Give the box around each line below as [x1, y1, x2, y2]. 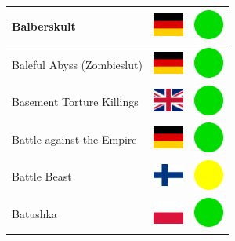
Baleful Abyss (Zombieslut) [12, 56, 143, 72]
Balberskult [12, 17, 76, 34]
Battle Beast [12, 168, 72, 184]
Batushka [12, 206, 57, 222]
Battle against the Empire [12, 130, 137, 147]
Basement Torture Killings [12, 93, 139, 110]
